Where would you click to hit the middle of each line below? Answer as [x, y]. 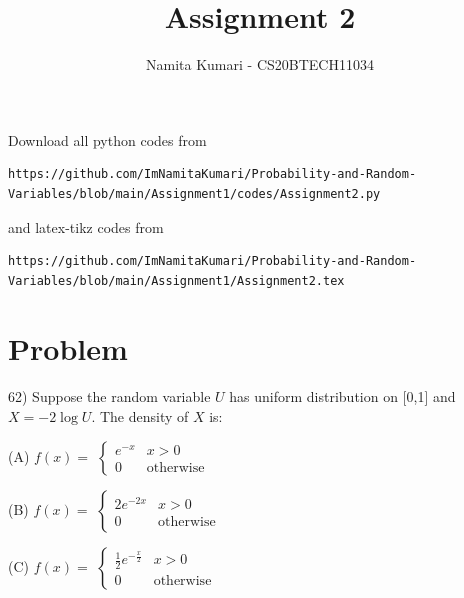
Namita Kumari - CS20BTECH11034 [260, 64]
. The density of [140, 416]
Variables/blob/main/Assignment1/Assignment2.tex [176, 280]
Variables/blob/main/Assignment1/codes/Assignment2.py [194, 193]
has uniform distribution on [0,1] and [342, 396]
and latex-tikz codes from [86, 226]
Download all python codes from [107, 139]
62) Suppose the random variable [109, 396]
